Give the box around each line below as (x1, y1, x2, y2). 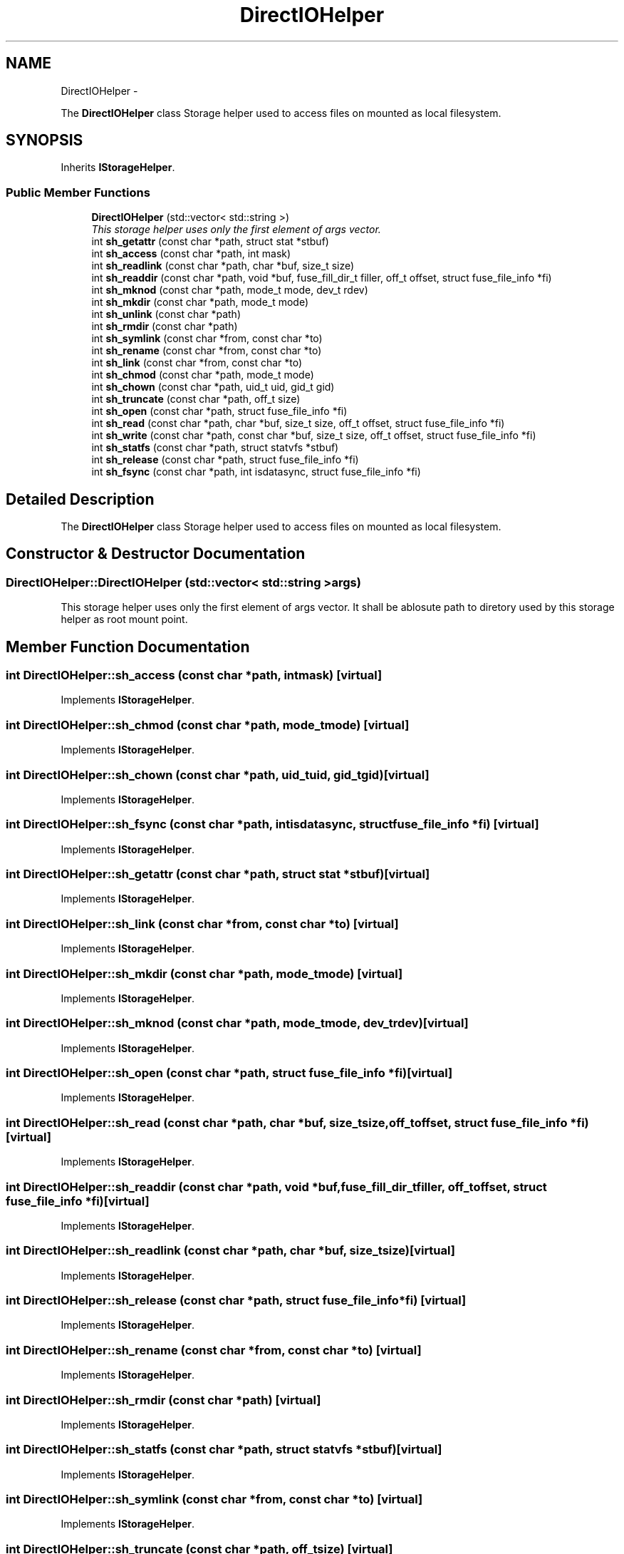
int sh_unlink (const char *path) (91, 308, 241, 321)
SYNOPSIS (6, 131, 83, 150)
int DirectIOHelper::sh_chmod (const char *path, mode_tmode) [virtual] (6, 717, 410, 732)
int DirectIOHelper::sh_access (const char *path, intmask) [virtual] (6, 668, 383, 683)
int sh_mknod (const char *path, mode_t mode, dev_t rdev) (91, 284, 368, 297)
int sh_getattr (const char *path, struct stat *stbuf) (91, 235, 329, 248)
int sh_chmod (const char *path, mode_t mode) (91, 369, 314, 381)
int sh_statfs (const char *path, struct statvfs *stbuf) (91, 441, 339, 454)
